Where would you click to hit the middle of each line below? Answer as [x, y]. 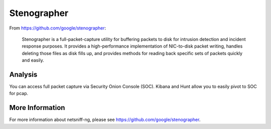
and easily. [33, 60]
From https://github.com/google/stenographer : [58, 28]
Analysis [23, 74]
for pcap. [19, 93]
